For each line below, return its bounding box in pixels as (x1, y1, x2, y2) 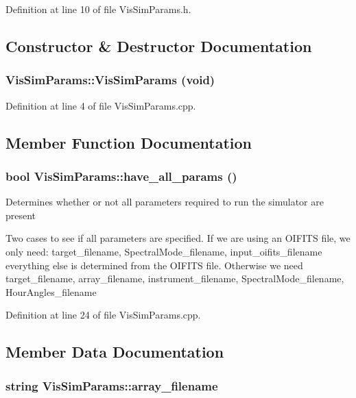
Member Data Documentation (5, 341, 224, 362)
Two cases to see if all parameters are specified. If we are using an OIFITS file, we (5, 231, 351, 245)
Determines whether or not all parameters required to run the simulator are (5, 195, 324, 209)
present (5, 208, 36, 222)
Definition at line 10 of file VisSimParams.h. (5, 2, 191, 16)
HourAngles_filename (5, 284, 97, 299)
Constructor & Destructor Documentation (5, 35, 312, 56)
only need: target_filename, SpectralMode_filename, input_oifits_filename (5, 244, 322, 258)
